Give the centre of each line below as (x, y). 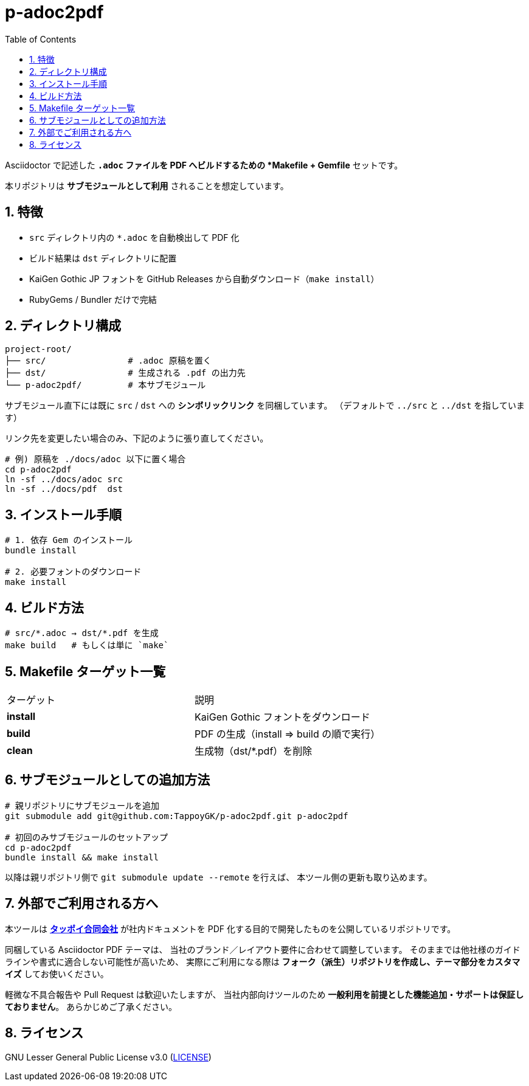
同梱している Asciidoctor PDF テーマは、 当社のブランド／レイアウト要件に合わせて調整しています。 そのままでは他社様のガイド (263, 949)
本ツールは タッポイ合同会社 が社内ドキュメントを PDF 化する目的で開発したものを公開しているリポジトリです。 (230, 929)
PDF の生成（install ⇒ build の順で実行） (288, 734)
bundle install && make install (82, 857)
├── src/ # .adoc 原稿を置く (108, 361)
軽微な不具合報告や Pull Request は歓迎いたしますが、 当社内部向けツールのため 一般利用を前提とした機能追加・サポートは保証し (264, 994)
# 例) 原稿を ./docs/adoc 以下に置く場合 (95, 459)
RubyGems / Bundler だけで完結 (93, 299)
